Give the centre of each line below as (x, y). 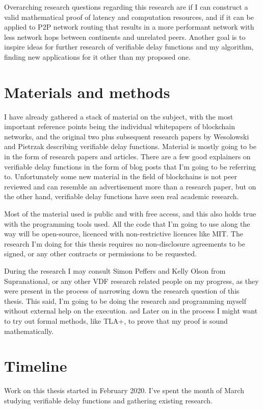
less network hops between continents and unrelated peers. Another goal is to (125, 37)
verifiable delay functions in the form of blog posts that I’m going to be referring (130, 166)
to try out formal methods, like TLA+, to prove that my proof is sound (116, 320)
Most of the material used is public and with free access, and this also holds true (130, 214)
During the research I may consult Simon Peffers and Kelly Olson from (115, 271)
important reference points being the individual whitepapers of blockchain (120, 126)
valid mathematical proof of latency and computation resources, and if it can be (129, 17)
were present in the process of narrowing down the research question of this (122, 291)
